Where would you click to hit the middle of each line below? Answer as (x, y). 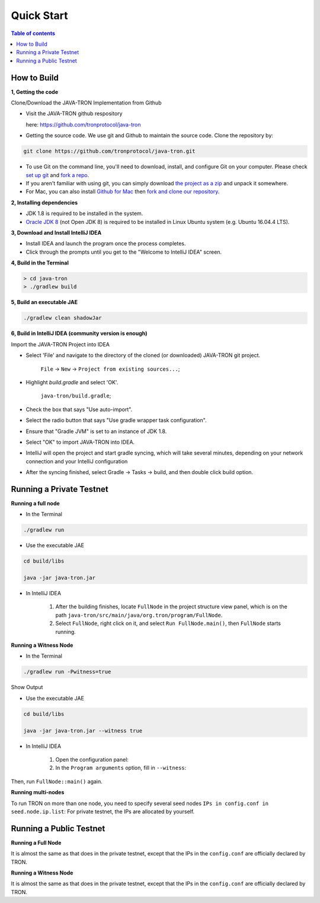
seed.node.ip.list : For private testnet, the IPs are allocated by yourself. (103, 812)
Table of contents (33, 33)
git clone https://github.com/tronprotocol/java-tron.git (109, 151)
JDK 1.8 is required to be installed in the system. (84, 213)
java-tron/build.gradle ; (76, 396)
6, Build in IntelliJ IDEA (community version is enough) (79, 333)
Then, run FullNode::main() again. (57, 781)
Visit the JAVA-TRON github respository (74, 113)
